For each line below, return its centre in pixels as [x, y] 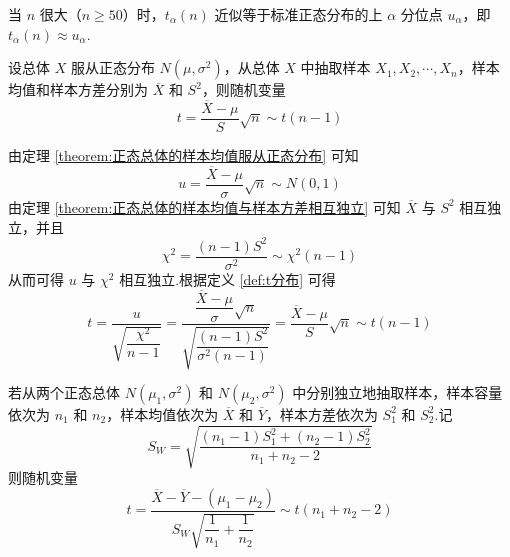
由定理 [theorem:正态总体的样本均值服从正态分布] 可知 [183, 155]
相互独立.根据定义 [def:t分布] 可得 [227, 278]
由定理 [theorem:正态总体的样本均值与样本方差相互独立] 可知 [204, 206]
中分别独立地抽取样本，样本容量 [397, 391]
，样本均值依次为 [162, 413]
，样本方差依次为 [321, 413]
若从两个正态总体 [64, 391]
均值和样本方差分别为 [78, 89]
